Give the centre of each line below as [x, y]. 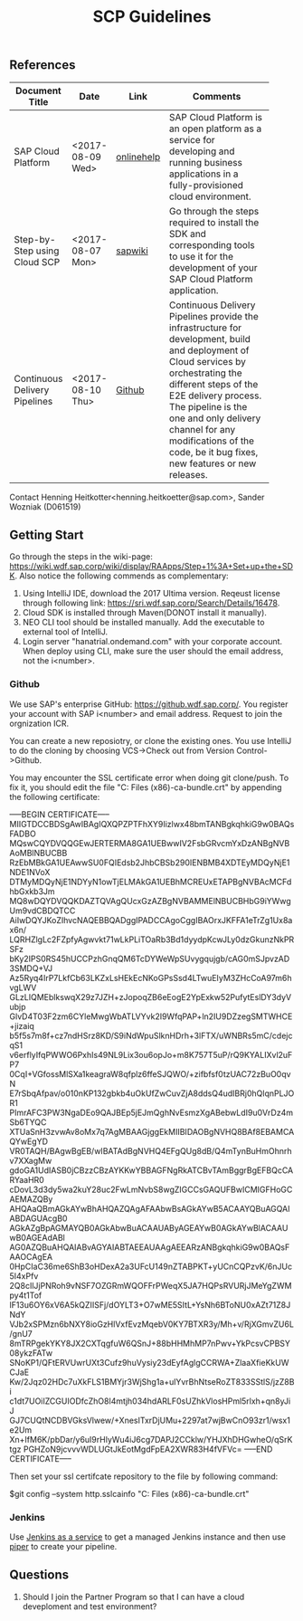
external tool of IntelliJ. [65, 632]
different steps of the [213, 384]
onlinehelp [138, 157]
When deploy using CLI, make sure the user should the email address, [153, 651]
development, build [210, 339]
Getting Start [47, 535]
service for [192, 139]
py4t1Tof [26, 1295]
